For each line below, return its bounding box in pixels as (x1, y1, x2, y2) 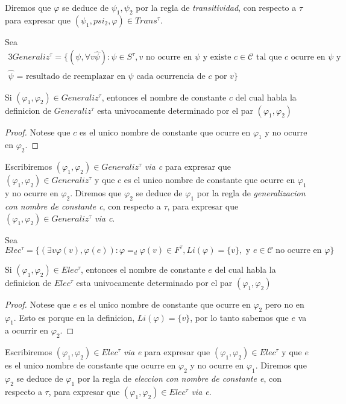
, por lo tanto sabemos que (190, 311, 289, 323)
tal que (256, 53, 282, 62)
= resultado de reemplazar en (16, 72, 125, 81)
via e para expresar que (124, 346, 210, 358)
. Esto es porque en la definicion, (13, 311, 135, 323)
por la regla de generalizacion (197, 187, 306, 199)
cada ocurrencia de (136, 72, 206, 81)
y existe (203, 53, 231, 62)
